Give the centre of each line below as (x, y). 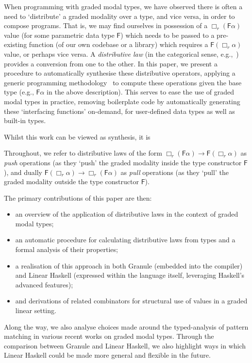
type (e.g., (19, 92)
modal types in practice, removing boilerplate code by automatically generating (122, 101)
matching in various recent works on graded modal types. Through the (109, 336)
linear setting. (36, 310)
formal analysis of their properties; (67, 249)
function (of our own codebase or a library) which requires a (118, 44)
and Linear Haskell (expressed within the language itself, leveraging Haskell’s (130, 275)
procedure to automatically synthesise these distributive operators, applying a (120, 73)
